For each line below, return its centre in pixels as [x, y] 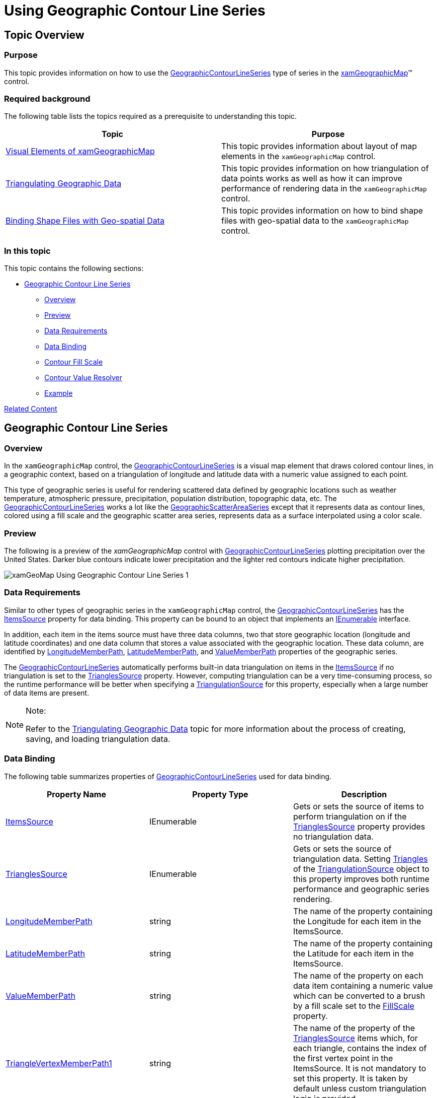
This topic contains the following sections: [74, 268]
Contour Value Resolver [83, 378]
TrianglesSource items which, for [355, 1038]
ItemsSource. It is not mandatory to [360, 1068]
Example [59, 393]
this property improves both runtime [361, 879]
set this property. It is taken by [351, 1078]
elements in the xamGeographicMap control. [298, 156]
